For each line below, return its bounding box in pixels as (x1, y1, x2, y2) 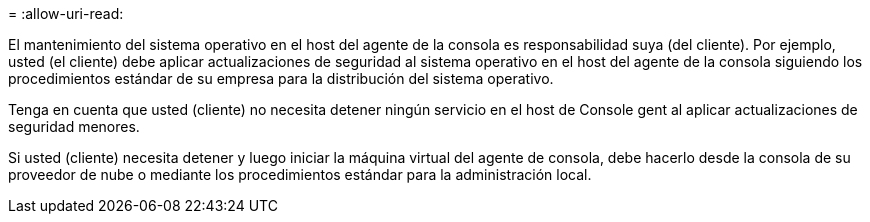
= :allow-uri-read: (8, 5, 124, 22)
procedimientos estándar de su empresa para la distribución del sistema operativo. (8, 70, 554, 87)
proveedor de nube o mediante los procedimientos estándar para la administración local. (8, 166, 592, 183)
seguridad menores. (8, 118, 140, 135)
